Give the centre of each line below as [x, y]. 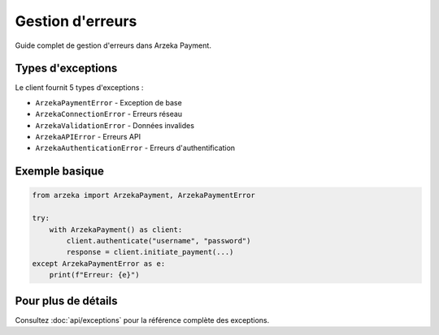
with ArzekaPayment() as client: [116, 230]
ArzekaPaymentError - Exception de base [109, 102]
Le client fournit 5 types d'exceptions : [79, 88]
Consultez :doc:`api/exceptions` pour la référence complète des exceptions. [142, 320]
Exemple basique [60, 172]
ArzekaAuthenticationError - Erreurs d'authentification [135, 148]
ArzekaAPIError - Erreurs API [88, 137]
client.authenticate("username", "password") [159, 241]
